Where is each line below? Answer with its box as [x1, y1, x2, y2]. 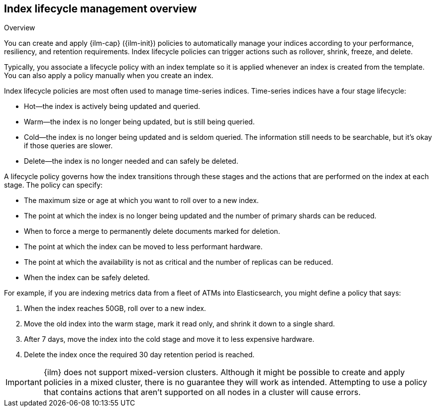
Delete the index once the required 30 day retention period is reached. [24, 350, 255, 359]
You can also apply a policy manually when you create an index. [4, 71, 214, 80]
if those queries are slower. [24, 141, 113, 150]
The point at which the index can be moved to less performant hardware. [24, 242, 263, 251]
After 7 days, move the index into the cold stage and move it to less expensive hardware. [24, 335, 315, 344]
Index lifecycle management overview [4, 2, 197, 15]
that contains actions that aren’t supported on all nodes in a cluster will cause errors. [43, 387, 361, 398]
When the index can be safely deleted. [24, 273, 150, 282]
